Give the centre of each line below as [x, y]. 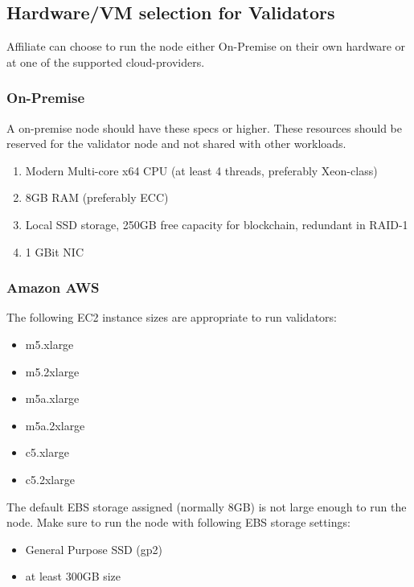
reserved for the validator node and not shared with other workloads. [176, 144]
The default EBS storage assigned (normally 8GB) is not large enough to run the [207, 506]
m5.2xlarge [52, 371]
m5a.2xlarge [55, 425]
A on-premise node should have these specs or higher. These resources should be [204, 127]
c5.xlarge [47, 452]
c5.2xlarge [50, 479]
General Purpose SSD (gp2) [94, 549]
